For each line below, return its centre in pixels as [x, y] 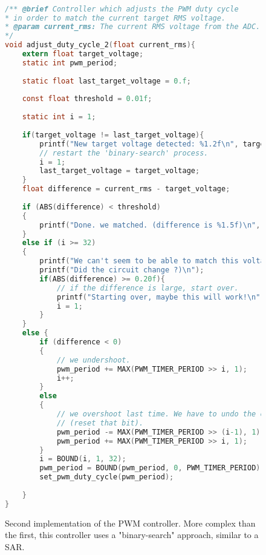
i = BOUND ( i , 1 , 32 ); [83, 459]
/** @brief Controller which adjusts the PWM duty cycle [122, 9]
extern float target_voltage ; [83, 54]
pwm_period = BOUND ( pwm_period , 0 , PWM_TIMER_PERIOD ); [152, 468]
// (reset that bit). [100, 423]
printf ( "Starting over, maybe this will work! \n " [158, 297]
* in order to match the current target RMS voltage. [115, 18]
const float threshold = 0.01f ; [87, 99]
